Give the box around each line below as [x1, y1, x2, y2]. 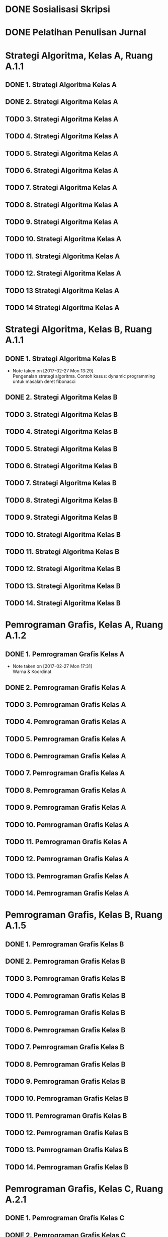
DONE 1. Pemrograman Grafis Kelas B [5, 940, 124, 948]
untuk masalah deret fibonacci [12, 378, 76, 384]
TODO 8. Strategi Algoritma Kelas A [5, 200, 119, 209]
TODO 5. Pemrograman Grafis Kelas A [5, 735, 126, 743]
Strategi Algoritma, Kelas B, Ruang [5, 324, 152, 335]
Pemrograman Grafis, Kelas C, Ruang [5, 1183, 163, 1195]
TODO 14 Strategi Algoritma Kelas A [5, 304, 120, 312]
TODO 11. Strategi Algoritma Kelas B [5, 547, 120, 556]
